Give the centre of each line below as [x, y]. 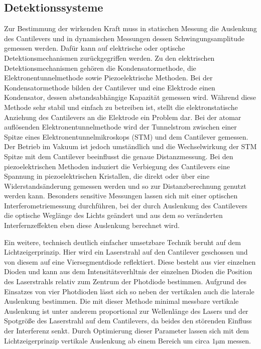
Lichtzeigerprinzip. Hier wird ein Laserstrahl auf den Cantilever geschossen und [126, 252]
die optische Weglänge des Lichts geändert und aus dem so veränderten [113, 215]
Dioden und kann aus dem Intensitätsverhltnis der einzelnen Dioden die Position [128, 271]
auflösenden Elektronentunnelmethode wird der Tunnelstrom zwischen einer [120, 127]
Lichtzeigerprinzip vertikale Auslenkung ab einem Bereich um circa [107, 340]
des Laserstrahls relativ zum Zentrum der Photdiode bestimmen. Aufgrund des [125, 281]
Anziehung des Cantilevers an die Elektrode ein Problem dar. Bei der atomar [123, 117]
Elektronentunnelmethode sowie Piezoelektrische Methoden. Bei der [108, 78]
